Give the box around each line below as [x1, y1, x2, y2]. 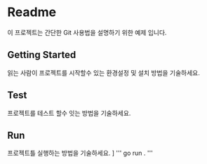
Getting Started [7, 49, 76, 61]
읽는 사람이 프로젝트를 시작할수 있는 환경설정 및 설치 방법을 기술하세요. [7, 68, 200, 77]
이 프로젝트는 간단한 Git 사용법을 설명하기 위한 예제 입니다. [7, 28, 167, 36]
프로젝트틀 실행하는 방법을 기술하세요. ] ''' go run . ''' [7, 149, 153, 158]
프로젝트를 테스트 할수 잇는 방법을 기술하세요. [7, 109, 131, 117]
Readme [7, 4, 57, 20]
